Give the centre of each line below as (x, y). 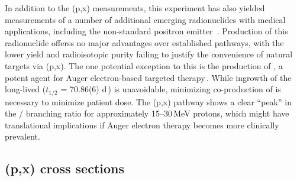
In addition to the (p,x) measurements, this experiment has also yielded (135, 8)
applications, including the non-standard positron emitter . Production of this (146, 31)
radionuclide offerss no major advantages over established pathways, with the (144, 42)
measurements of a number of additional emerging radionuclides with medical (145, 19)
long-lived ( (25, 89)
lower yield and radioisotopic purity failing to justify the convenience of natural (149, 54)
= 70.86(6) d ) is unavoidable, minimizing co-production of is (171, 89)
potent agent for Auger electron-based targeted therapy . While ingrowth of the (148, 77)
